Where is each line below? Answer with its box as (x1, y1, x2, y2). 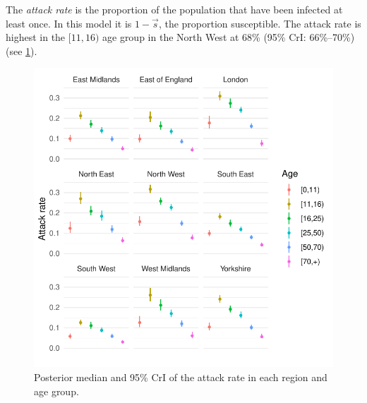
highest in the (6, 30, 66, 44)
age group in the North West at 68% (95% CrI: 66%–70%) (102, 30, 355, 44)
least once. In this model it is (6, 16, 132, 30)
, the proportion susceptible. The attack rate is (158, 16, 361, 30)
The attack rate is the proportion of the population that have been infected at (6, 2, 343, 16)
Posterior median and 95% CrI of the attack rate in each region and (34, 369, 327, 384)
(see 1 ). (6, 43, 37, 58)
